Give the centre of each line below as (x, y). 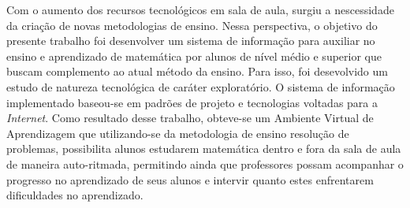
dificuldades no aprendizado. (75, 195)
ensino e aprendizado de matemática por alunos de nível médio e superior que (194, 56)
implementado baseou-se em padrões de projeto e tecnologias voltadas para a (192, 102)
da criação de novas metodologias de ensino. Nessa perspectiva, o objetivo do (192, 25)
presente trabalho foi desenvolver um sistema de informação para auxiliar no (191, 41)
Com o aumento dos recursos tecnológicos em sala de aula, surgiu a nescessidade (200, 9)
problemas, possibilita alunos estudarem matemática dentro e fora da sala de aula (204, 149)
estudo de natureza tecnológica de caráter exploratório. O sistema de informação (201, 86)
